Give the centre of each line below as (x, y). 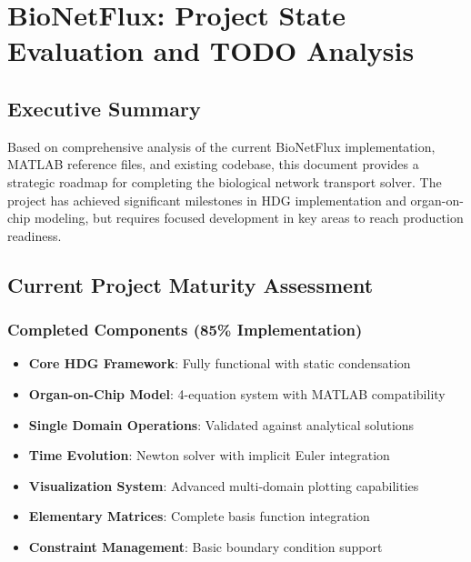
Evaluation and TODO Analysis (211, 50)
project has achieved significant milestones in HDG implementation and (207, 200)
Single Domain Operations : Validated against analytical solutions (221, 424)
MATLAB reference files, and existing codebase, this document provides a (213, 164)
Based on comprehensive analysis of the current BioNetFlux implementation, (221, 146)
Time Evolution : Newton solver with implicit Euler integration (209, 455)
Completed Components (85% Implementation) (185, 330)
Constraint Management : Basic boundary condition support (205, 546)
